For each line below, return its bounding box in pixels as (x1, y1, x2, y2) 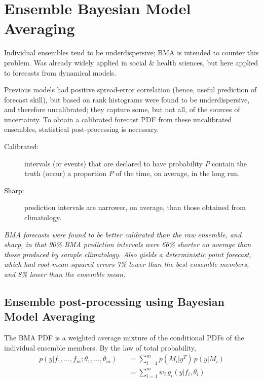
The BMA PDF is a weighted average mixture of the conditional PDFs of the (4, 332, 244, 343)
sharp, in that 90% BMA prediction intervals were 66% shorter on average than (4, 239, 251, 250)
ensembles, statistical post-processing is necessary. (4, 124, 159, 134)
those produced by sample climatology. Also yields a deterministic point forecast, (4, 249, 251, 259)
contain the (212, 158, 247, 168)
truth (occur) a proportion (24, 168, 106, 179)
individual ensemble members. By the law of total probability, (4, 342, 196, 353)
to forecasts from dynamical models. (4, 67, 117, 78)
